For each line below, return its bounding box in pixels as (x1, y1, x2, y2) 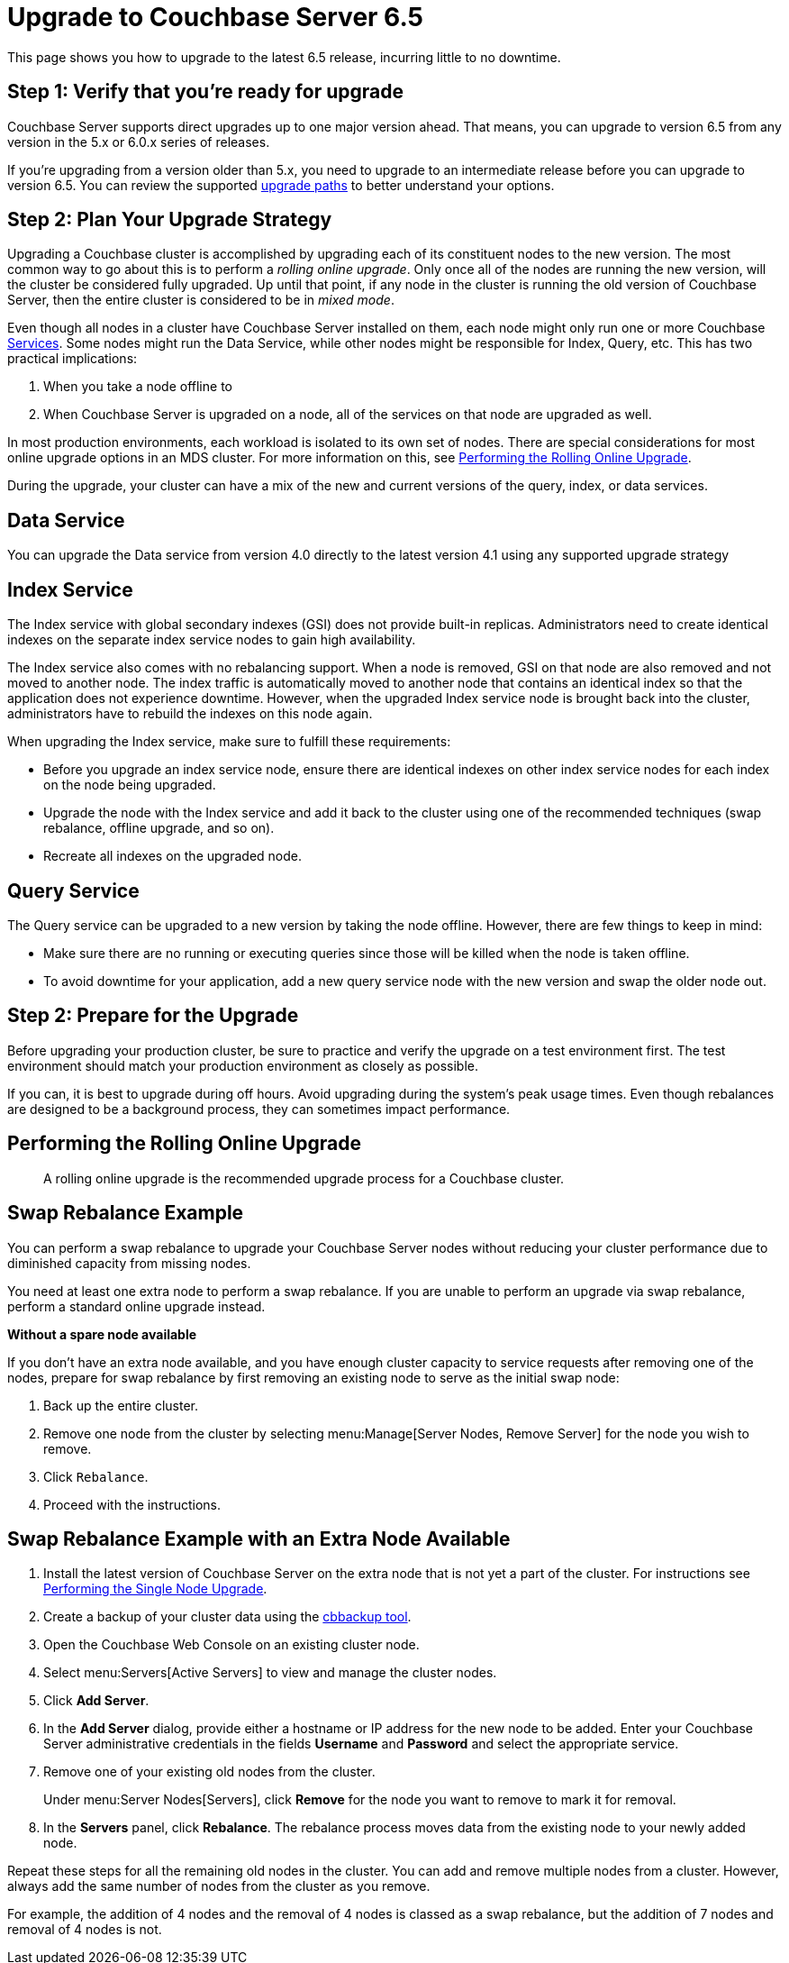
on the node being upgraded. (43, 777, 216, 793)
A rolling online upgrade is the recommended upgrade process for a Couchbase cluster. (43, 1170, 565, 1186)
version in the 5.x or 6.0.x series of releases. (7, 133, 270, 150)
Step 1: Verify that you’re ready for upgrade (7, 80, 404, 104)
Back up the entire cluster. (43, 1397, 199, 1413)
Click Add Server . (43, 1693, 150, 1709)
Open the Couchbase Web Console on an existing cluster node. (43, 1637, 420, 1653)
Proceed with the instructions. (43, 1496, 222, 1512)
